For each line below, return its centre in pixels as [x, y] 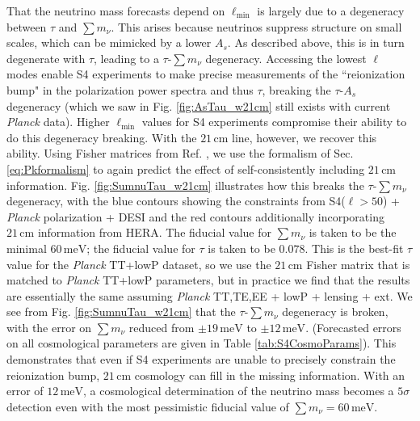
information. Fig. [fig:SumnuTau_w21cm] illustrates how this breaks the [185, 185]
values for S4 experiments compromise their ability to [274, 122]
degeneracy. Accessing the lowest [286, 58]
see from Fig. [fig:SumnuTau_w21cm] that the [121, 312]
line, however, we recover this [304, 137]
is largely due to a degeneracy [331, 11]
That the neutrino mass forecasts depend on [116, 11]
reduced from [162, 327]
